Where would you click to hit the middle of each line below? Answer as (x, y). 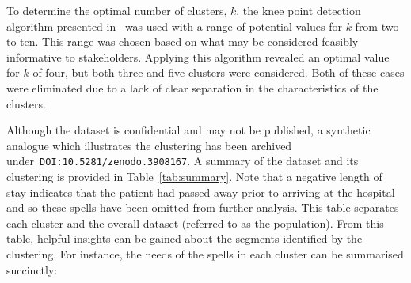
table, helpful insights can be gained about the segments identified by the (185, 238)
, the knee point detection (299, 10)
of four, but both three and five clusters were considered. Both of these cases (219, 72)
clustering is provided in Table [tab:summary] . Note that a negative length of (194, 176)
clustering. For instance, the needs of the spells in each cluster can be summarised (205, 253)
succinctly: (32, 269)
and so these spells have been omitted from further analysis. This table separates (203, 208)
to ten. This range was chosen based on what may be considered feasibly (183, 42)
